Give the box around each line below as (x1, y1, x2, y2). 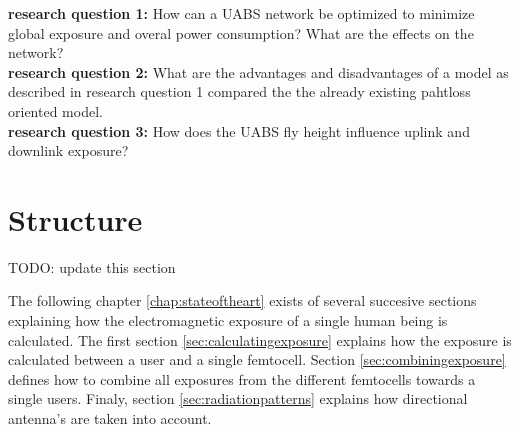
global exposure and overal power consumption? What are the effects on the (8, 22, 474, 43)
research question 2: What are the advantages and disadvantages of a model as (8, 61, 509, 82)
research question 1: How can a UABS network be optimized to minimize (8, 3, 475, 23)
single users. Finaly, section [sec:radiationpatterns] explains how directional (8, 388, 468, 409)
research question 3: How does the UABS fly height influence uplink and (8, 120, 470, 141)
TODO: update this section (8, 256, 176, 277)
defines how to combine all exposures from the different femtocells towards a (8, 368, 476, 389)
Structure (8, 198, 143, 239)
